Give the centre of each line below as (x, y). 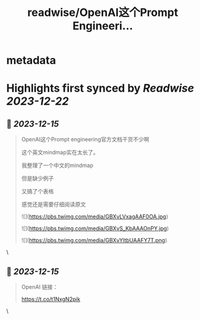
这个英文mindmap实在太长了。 (60, 152)
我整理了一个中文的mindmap (57, 165)
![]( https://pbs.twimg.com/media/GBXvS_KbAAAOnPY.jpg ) (95, 229)
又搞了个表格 (37, 192)
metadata (31, 60)
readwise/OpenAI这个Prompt (103, 13)
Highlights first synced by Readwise (100, 88)
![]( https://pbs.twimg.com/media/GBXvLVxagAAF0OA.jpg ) (94, 217)
